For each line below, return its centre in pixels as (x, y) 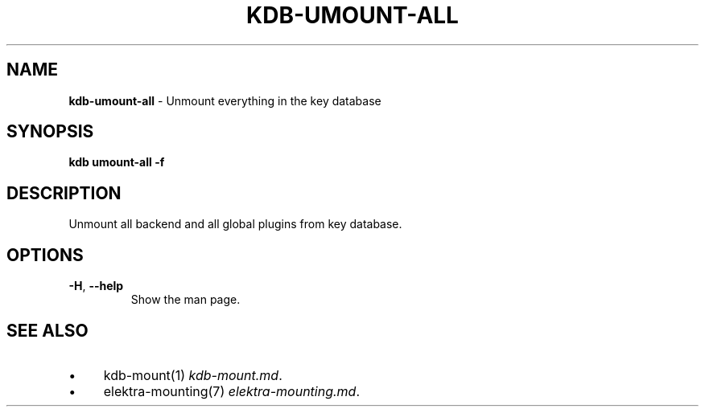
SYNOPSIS (50, 132)
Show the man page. (186, 300)
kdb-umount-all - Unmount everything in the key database (225, 100)
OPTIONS (45, 255)
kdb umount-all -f (117, 162)
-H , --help (96, 286)
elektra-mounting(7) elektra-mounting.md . (232, 391)
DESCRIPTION (64, 193)
